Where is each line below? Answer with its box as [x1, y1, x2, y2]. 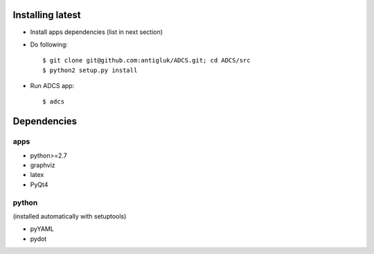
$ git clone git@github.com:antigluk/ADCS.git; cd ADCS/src [42, 56, 251, 65]
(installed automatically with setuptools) [12, 212, 127, 220]
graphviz [30, 161, 55, 169]
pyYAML [30, 225, 55, 233]
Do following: [30, 40, 69, 49]
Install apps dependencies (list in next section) [30, 28, 163, 36]
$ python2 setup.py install [42, 66, 138, 74]
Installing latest [12, 9, 81, 21]
